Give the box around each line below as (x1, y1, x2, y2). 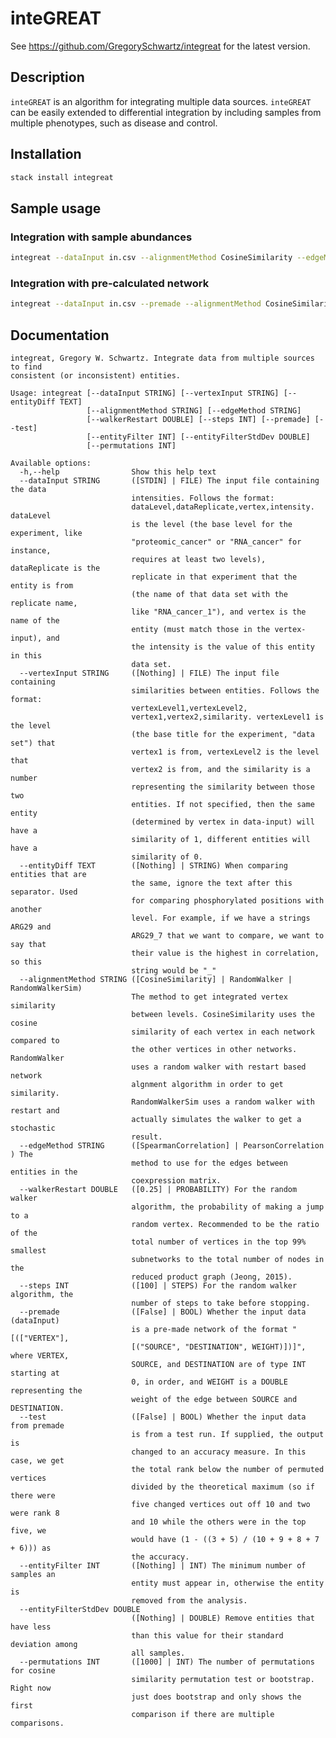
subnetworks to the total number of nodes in (131, 1254, 325, 1264)
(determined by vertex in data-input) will (131, 817, 315, 827)
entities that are (10, 869, 87, 879)
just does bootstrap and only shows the (131, 1692, 302, 1702)
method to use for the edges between (131, 1158, 288, 1168)
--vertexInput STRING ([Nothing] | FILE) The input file (19, 668, 280, 678)
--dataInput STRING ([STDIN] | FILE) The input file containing (19, 475, 320, 486)
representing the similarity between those (131, 782, 315, 792)
